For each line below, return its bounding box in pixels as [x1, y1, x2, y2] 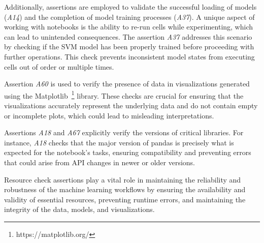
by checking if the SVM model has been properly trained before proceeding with [4, 41, 254, 52]
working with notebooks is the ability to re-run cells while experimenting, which [4, 21, 253, 32]
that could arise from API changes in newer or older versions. [4, 157, 195, 167]
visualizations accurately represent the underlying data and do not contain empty [4, 100, 258, 110]
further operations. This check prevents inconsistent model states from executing [4, 51, 255, 62]
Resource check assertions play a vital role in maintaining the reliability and [4, 174, 241, 185]
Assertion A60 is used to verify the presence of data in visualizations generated [4, 78, 250, 89]
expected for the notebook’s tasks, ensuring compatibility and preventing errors [4, 147, 251, 158]
